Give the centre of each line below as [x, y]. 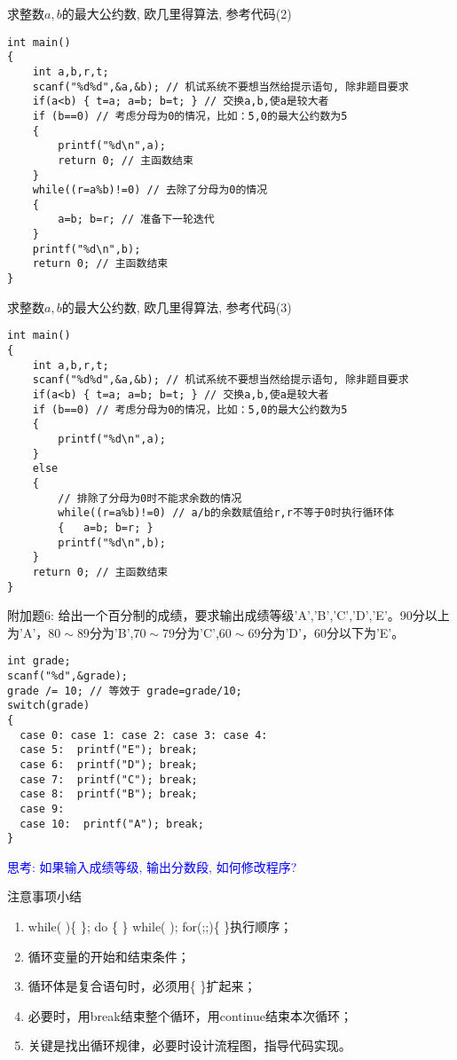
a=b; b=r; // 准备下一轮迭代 [136, 220]
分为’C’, [197, 632]
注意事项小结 [44, 896]
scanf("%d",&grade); [68, 676]
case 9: [42, 809]
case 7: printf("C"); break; [109, 779]
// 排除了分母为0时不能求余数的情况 [150, 498]
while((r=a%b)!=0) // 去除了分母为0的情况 [150, 190]
